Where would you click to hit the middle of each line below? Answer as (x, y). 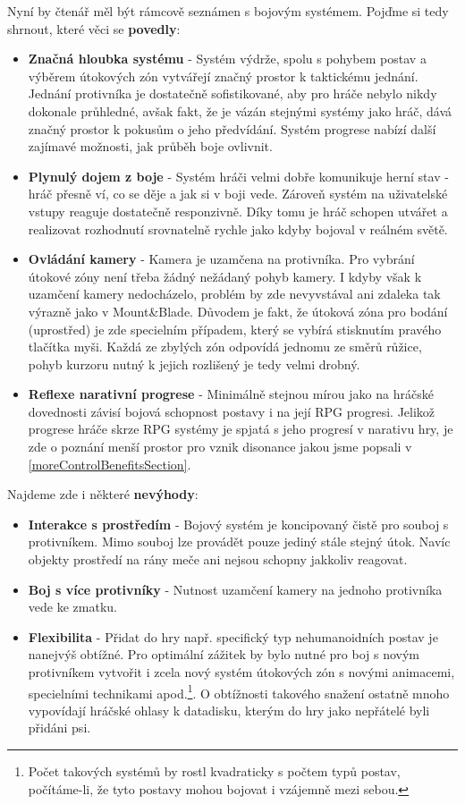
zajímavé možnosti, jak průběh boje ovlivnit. (150, 146)
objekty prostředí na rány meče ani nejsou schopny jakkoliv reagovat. (218, 559)
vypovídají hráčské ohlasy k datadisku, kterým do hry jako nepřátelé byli (229, 710)
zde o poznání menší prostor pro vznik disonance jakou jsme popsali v (220, 447)
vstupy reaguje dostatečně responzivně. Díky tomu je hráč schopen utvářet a (238, 211)
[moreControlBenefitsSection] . (110, 464)
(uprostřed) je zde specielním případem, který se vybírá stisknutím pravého (235, 329)
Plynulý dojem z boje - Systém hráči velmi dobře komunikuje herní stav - (238, 176)
